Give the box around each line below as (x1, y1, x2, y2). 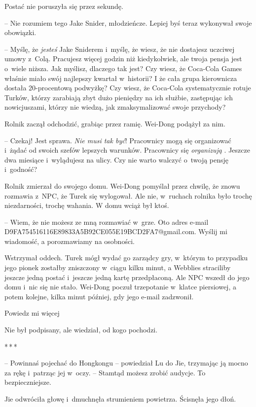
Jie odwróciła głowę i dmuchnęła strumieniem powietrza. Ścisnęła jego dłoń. (4, 394, 236, 404)
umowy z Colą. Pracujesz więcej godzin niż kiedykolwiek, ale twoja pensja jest (4, 53, 242, 64)
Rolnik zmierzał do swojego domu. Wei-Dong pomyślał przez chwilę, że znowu (4, 180, 240, 191)
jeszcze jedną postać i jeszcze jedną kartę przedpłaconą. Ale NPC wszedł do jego (4, 272, 250, 282)
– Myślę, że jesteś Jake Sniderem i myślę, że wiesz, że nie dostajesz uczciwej (4, 43, 235, 54)
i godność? (4, 164, 37, 174)
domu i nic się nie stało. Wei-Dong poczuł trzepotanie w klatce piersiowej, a (4, 282, 236, 292)
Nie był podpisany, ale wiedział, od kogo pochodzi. (4, 325, 158, 335)
